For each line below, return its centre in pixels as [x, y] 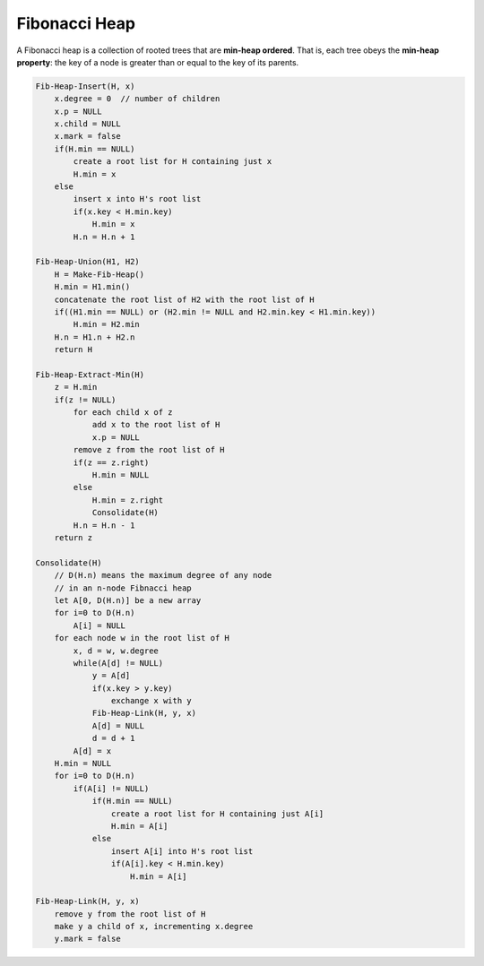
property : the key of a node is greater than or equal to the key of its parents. [158, 62]
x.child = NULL [87, 124]
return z [73, 537]
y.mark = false [87, 939]
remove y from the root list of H [130, 914]
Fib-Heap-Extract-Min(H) [90, 375]
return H [73, 350]
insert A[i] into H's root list [182, 851]
